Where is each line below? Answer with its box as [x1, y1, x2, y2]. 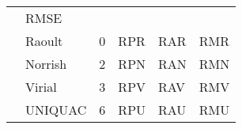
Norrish [25, 55, 67, 73]
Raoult [25, 32, 63, 50]
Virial [25, 78, 57, 96]
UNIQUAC [25, 101, 87, 119]
